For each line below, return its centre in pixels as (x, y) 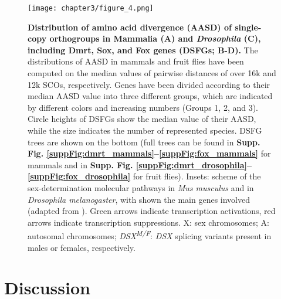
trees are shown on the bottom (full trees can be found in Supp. (144, 142)
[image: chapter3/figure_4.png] (91, 8)
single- (248, 27)
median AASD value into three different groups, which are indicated (150, 96)
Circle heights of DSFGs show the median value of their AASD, (142, 119)
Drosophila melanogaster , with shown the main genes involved (139, 199)
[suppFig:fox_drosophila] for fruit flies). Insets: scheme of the (144, 176)
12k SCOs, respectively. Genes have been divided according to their (149, 84)
